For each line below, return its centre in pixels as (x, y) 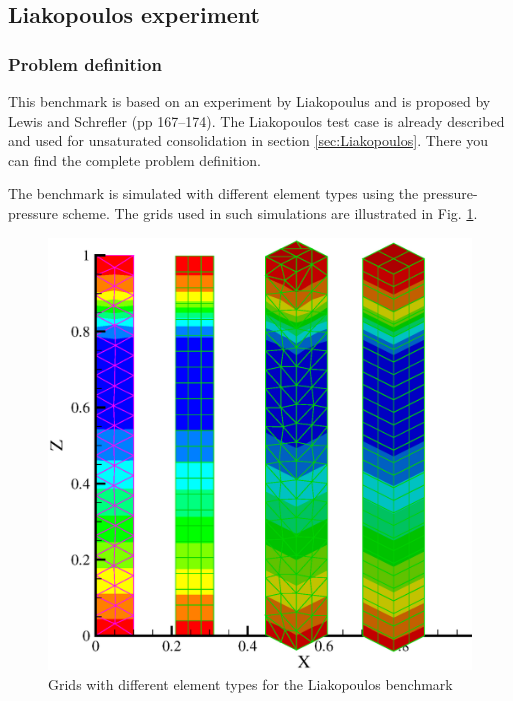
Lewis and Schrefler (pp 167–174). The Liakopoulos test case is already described (256, 120)
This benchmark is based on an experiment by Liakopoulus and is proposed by (249, 101)
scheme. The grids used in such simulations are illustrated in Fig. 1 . (270, 212)
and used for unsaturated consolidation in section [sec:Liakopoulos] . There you (248, 140)
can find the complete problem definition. (134, 159)
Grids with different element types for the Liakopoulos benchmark (250, 683)
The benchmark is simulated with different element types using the (213, 193)
